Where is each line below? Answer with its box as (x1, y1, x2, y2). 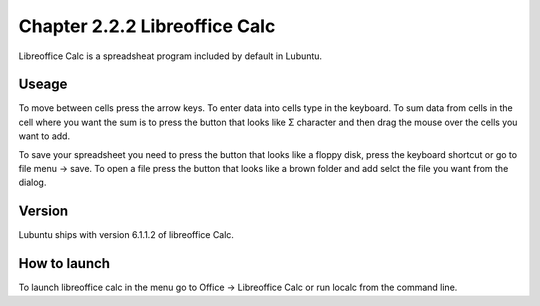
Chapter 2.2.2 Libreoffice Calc (18, 15, 276, 37)
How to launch (18, 255, 110, 272)
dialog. (18, 176, 47, 189)
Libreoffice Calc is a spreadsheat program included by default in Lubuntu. (18, 50, 323, 62)
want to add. (18, 130, 70, 142)
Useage (18, 76, 68, 93)
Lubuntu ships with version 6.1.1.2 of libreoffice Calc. (18, 229, 235, 241)
